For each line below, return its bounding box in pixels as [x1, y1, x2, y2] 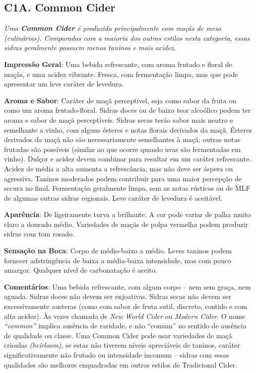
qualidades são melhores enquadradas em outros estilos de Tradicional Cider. [4, 359, 238, 370]
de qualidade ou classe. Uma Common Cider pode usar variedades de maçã [4, 330, 232, 340]
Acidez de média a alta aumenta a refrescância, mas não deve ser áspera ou [4, 163, 233, 173]
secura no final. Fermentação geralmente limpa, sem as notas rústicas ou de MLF [4, 183, 251, 193]
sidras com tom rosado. [4, 228, 74, 239]
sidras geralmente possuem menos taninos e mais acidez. [4, 42, 176, 53]
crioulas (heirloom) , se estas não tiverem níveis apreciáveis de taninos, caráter [4, 340, 240, 350]
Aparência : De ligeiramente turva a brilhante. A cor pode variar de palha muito [4, 209, 251, 220]
